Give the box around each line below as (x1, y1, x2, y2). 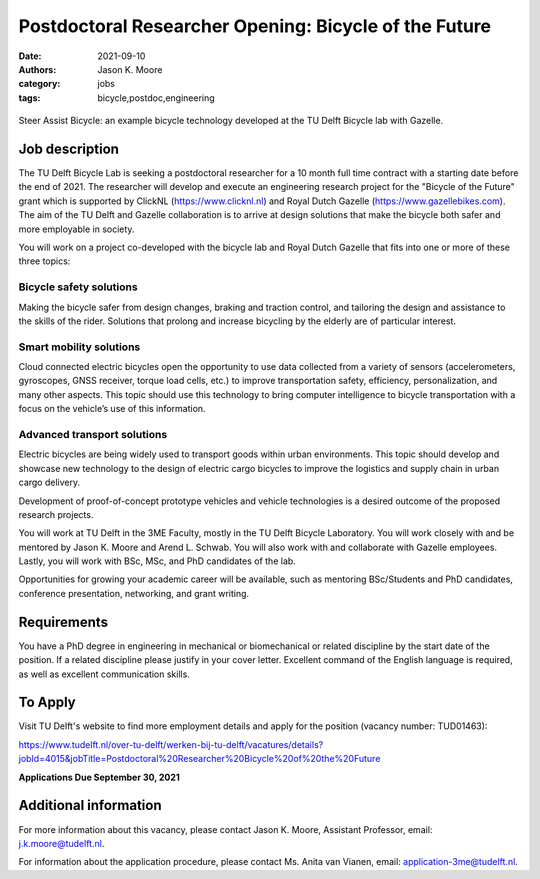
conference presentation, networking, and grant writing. (18, 587, 250, 599)
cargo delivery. (18, 476, 80, 489)
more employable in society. (18, 223, 135, 235)
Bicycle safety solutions (18, 280, 139, 294)
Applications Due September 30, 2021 (18, 771, 180, 783)
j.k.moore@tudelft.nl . (18, 837, 105, 849)
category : (18, 78, 61, 90)
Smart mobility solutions (18, 340, 141, 354)
